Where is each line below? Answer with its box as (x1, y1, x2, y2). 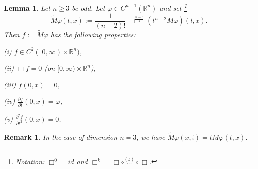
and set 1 (159, 1, 187, 13)
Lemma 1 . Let (4, 2, 50, 13)
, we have (136, 131, 165, 142)
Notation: (15, 156, 45, 166)
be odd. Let (71, 2, 105, 13)
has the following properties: (50, 29, 136, 39)
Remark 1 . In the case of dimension (4, 131, 118, 142)
